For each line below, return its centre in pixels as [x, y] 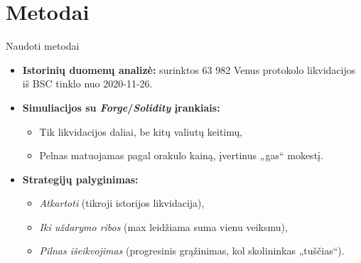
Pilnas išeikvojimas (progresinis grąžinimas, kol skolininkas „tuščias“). [192, 251]
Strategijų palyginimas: [80, 179]
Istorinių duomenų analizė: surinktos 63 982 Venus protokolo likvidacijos [189, 69]
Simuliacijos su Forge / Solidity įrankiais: [121, 107]
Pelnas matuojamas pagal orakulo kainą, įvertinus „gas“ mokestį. [181, 155]
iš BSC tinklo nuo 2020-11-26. [87, 84]
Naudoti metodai [43, 46]
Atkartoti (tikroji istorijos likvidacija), [122, 203]
